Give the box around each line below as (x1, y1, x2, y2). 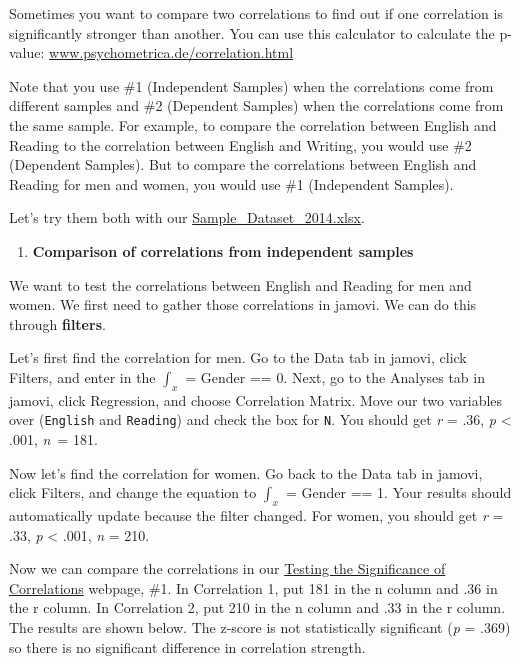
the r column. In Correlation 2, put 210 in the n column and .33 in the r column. (9, 597, 506, 618)
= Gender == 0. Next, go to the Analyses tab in (185, 366, 485, 387)
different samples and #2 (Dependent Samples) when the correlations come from (9, 95, 504, 116)
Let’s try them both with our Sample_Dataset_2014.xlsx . (9, 207, 365, 228)
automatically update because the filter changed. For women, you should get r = (9, 504, 504, 525)
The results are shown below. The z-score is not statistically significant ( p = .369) (9, 616, 511, 637)
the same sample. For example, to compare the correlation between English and (9, 114, 497, 135)
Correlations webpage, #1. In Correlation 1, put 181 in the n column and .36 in (9, 577, 498, 598)
